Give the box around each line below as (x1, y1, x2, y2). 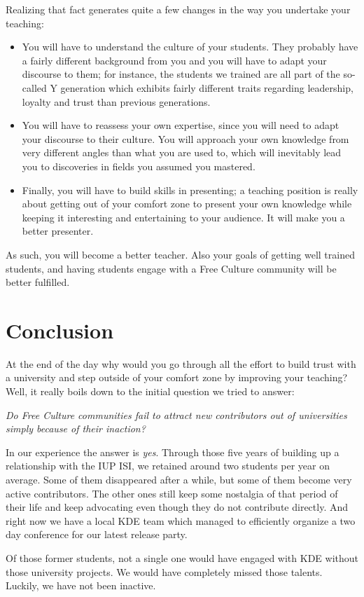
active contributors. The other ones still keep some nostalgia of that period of (6, 486, 338, 500)
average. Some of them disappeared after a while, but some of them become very (6, 472, 352, 486)
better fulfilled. (6, 275, 70, 289)
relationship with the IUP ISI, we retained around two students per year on (6, 458, 330, 473)
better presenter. (22, 224, 94, 238)
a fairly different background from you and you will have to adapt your (22, 53, 327, 67)
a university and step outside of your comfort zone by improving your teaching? (6, 370, 348, 385)
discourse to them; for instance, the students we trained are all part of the (22, 67, 340, 81)
